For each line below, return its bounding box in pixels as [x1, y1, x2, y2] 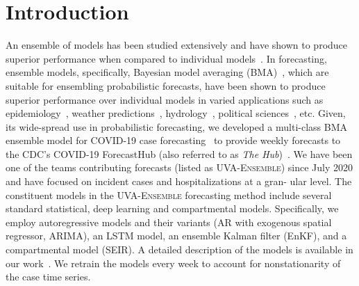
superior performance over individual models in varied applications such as [6, 92, 324, 106]
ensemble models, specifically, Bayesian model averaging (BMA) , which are [6, 65, 329, 79]
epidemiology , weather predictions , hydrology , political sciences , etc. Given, [6, 106, 346, 120]
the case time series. [6, 269, 91, 284]
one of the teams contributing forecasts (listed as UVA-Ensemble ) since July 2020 [6, 160, 353, 175]
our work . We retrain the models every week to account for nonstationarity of [6, 255, 341, 270]
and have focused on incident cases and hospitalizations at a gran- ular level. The [6, 174, 352, 189]
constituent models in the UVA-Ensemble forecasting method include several [6, 187, 332, 202]
